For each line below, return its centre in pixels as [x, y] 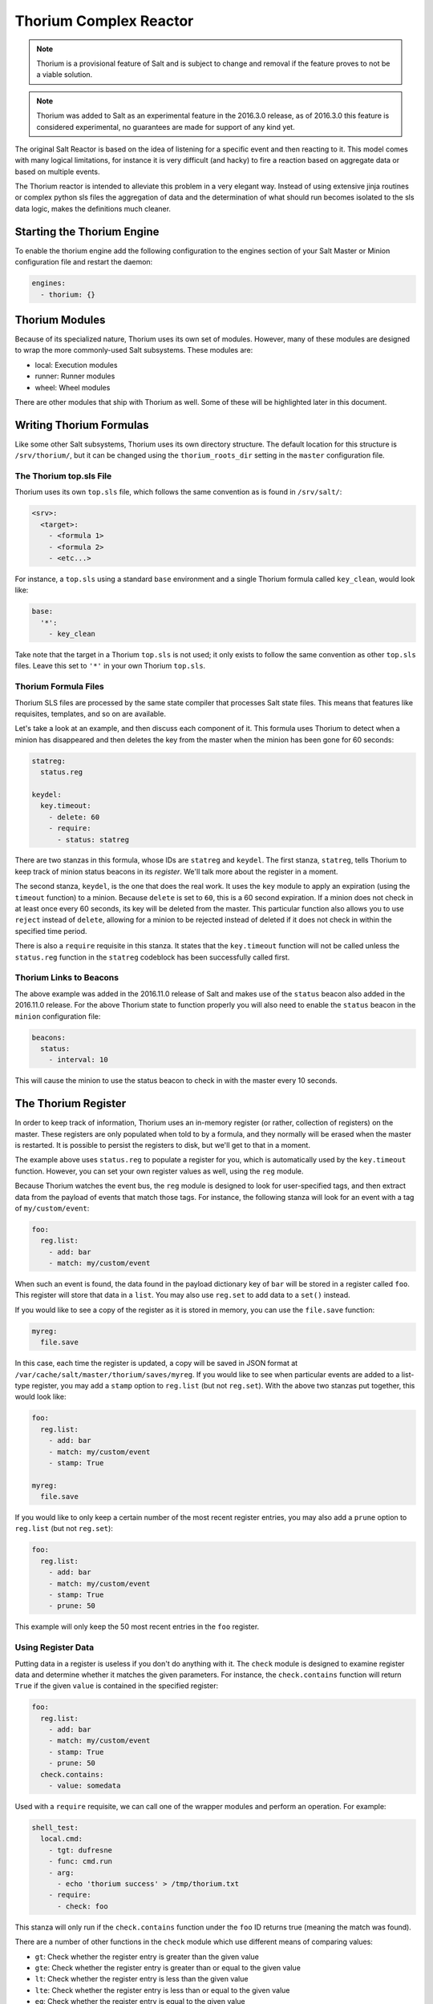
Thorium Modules [60, 319]
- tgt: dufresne [80, 1850]
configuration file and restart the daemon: [84, 262]
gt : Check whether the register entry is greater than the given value [147, 1957]
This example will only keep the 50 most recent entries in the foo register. [137, 1626]
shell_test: [55, 1828]
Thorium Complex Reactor [104, 21]
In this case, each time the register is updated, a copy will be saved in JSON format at [156, 1364]
